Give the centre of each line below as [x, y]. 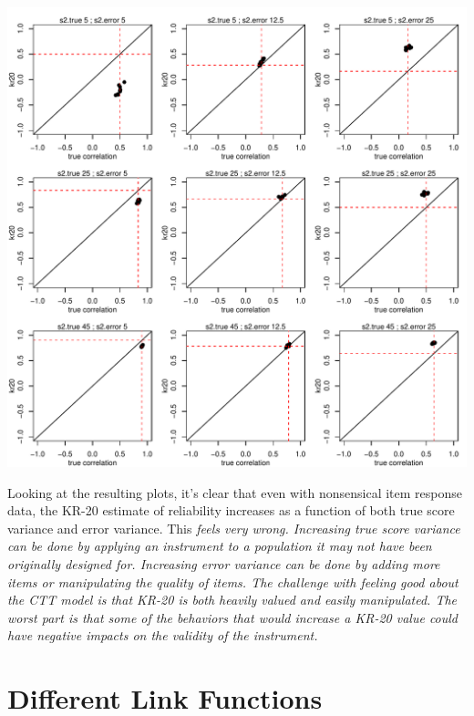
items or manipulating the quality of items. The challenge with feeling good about [233, 581]
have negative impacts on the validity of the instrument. [163, 635]
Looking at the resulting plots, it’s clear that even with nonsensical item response [235, 492]
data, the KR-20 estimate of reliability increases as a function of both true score [231, 510]
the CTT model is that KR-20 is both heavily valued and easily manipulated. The [232, 600]
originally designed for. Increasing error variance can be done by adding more [224, 563]
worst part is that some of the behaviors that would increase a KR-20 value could [233, 617]
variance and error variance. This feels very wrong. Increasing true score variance [234, 528]
